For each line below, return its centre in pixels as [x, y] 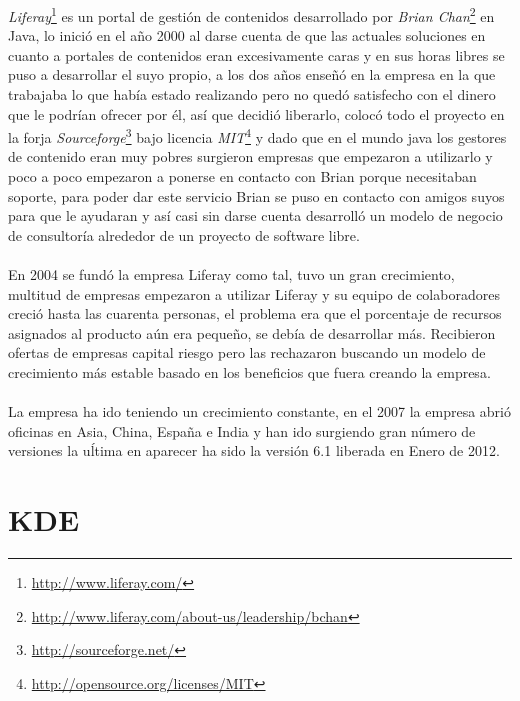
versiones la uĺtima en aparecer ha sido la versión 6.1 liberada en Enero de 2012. [254, 450]
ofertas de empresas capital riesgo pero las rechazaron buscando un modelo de [247, 352]
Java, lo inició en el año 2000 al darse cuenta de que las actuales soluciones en [247, 35]
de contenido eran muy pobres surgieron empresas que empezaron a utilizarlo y [250, 156]
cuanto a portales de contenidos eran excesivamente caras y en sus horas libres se [256, 54]
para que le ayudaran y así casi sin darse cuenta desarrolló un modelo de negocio [255, 215]
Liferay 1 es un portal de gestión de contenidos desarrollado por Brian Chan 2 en [251, 14]
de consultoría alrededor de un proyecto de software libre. [184, 234]
